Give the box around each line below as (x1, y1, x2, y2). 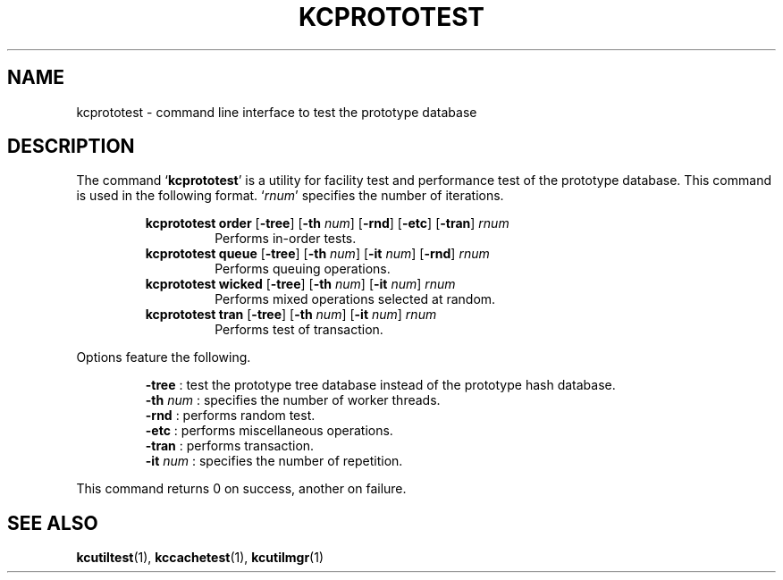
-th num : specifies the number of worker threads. (145, 392, 441, 408)
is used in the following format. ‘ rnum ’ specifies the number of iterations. (76, 188, 504, 204)
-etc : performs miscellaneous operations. (145, 423, 393, 439)
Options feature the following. (76, 349, 251, 366)
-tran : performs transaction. (145, 438, 315, 454)
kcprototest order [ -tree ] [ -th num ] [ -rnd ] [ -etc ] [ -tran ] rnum (145, 215, 509, 231)
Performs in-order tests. (215, 231, 357, 247)
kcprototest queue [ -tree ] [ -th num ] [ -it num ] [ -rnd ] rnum (145, 246, 490, 262)
